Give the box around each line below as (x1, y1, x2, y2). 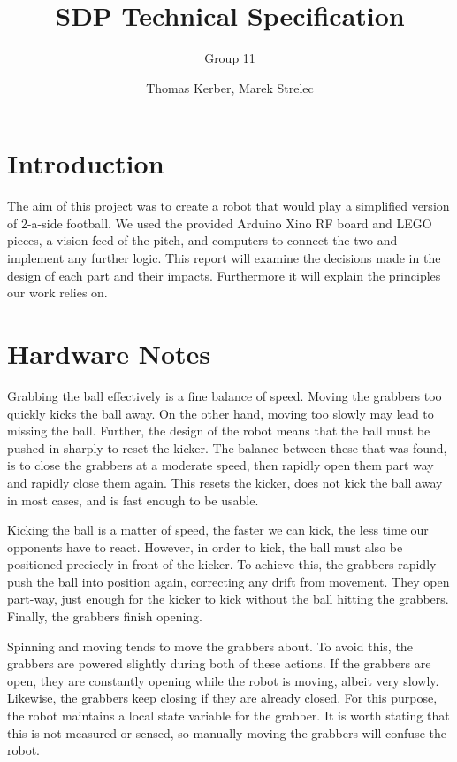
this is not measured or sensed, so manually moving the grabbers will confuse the (7, 723, 446, 742)
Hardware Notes (7, 335, 211, 371)
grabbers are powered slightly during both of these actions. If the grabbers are (7, 654, 431, 673)
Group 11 (204, 49, 255, 67)
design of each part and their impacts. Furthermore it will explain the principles (7, 266, 441, 284)
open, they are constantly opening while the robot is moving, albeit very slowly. (7, 671, 439, 689)
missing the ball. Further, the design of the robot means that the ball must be (7, 421, 430, 440)
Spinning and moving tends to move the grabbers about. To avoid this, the (7, 636, 413, 655)
